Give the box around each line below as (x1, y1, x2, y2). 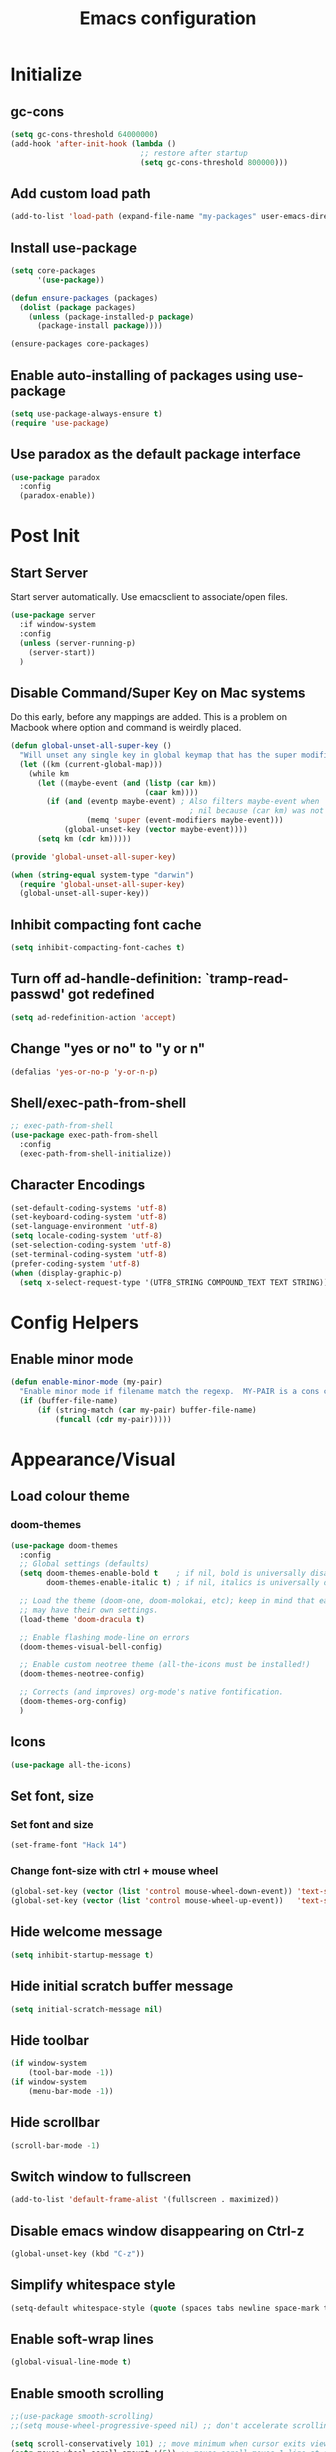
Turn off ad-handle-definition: (10, 970, 202, 987)
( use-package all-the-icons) (10, 1760, 132, 1770)
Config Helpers (10, 1311, 140, 1334)
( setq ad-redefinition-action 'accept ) (10, 1012, 177, 1022)
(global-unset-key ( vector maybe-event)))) (63, 825, 248, 835)
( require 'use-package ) (10, 418, 110, 428)
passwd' (10, 986, 66, 1003)
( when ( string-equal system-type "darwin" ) (10, 870, 195, 880)
